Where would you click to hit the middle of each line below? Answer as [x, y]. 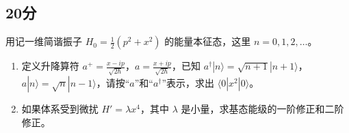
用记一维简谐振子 [44, 41]
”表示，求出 [188, 82]
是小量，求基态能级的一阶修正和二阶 [262, 108]
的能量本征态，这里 [208, 41]
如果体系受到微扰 [60, 108]
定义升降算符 [50, 66]
